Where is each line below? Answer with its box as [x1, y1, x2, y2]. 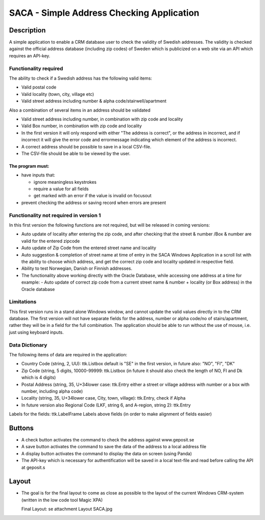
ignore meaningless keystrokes [33, 179, 97, 185]
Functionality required [9, 65, 63, 72]
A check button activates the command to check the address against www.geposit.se [21, 436, 194, 442]
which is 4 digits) [21, 375, 56, 380]
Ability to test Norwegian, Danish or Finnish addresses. [21, 265, 132, 271]
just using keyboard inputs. [9, 329, 64, 335]
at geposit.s [21, 464, 45, 470]
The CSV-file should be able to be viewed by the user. [21, 150, 131, 156]
